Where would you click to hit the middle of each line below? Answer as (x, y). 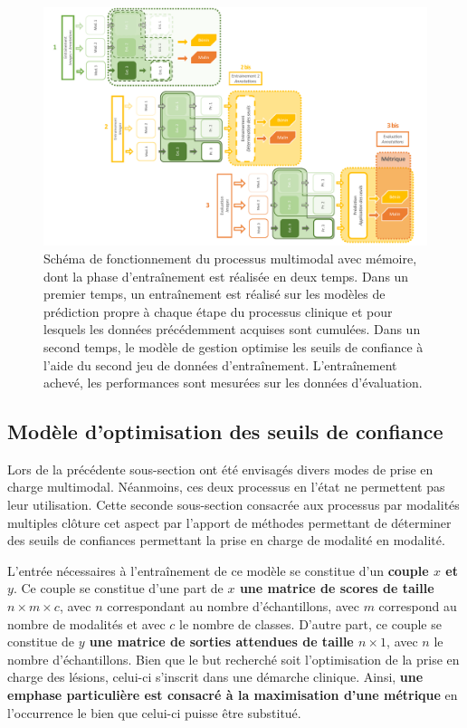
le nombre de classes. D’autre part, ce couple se (310, 623)
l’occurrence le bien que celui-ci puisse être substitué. (154, 712)
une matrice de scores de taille (337, 588)
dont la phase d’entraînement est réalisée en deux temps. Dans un (226, 276)
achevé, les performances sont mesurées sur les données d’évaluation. (233, 383)
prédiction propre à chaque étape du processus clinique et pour (218, 311)
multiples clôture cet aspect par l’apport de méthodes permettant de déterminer (229, 522)
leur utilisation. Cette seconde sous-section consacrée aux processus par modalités (233, 505)
